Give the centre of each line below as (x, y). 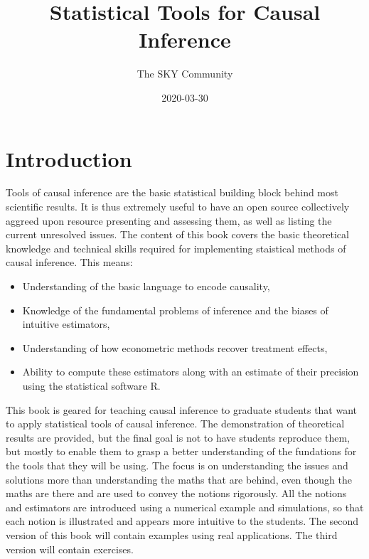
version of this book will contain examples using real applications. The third (172, 534)
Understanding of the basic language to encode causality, (146, 286)
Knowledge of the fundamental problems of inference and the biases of (175, 310)
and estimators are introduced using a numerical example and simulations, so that (185, 507)
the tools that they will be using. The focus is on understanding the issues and (177, 465)
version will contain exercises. (70, 549)
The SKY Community (185, 74)
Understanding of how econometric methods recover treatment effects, (175, 347)
